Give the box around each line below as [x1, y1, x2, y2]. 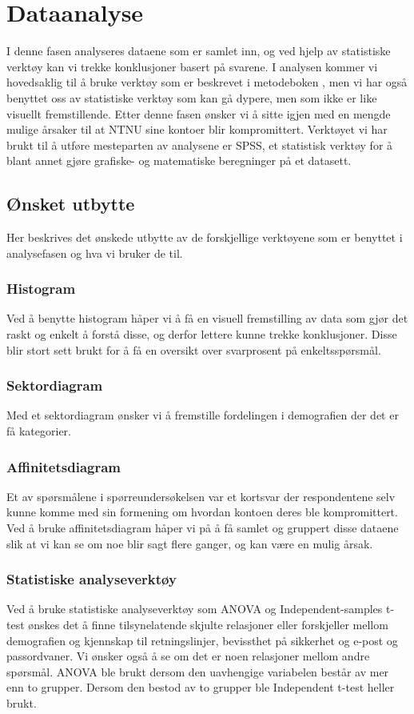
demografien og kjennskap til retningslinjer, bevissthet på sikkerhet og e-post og [6, 632, 398, 648]
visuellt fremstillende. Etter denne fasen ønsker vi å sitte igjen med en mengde [6, 105, 391, 122]
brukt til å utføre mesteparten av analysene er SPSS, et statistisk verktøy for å [6, 136, 393, 153]
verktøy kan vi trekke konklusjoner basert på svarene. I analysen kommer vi [6, 58, 378, 74]
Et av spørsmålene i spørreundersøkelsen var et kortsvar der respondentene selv [6, 487, 396, 504]
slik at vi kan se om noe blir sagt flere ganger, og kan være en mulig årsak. [6, 535, 373, 552]
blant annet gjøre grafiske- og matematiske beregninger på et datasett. [6, 152, 352, 169]
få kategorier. [6, 423, 71, 439]
